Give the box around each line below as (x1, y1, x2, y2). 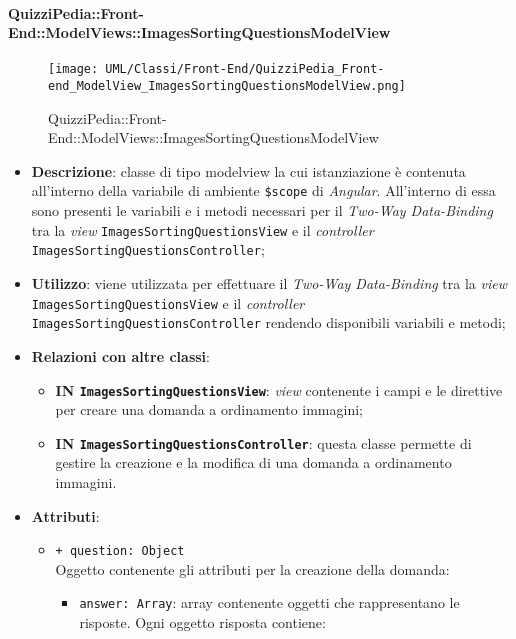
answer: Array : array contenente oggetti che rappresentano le (79, 592, 460, 613)
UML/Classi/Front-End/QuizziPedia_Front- (105, 62, 385, 77)
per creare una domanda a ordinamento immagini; (55, 399, 363, 420)
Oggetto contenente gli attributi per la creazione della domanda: (55, 558, 450, 579)
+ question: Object (55, 544, 185, 559)
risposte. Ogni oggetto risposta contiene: (79, 612, 326, 633)
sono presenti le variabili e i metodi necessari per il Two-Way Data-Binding (31, 200, 493, 221)
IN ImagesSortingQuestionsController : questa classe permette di (55, 432, 472, 453)
